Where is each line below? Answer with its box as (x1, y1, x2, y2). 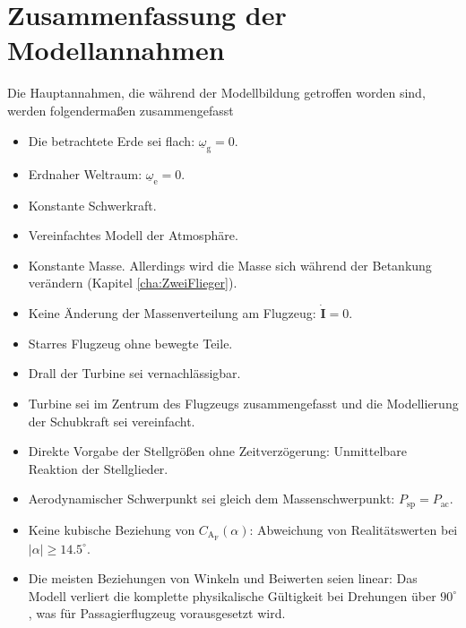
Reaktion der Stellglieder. (28, 459, 168, 477)
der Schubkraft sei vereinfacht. (28, 411, 195, 430)
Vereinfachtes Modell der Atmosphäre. (28, 226, 238, 245)
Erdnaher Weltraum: (28, 164, 142, 183)
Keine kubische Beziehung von (28, 520, 195, 538)
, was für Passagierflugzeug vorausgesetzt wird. (28, 604, 286, 623)
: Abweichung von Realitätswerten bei (249, 520, 458, 538)
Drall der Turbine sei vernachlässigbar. (28, 364, 241, 383)
